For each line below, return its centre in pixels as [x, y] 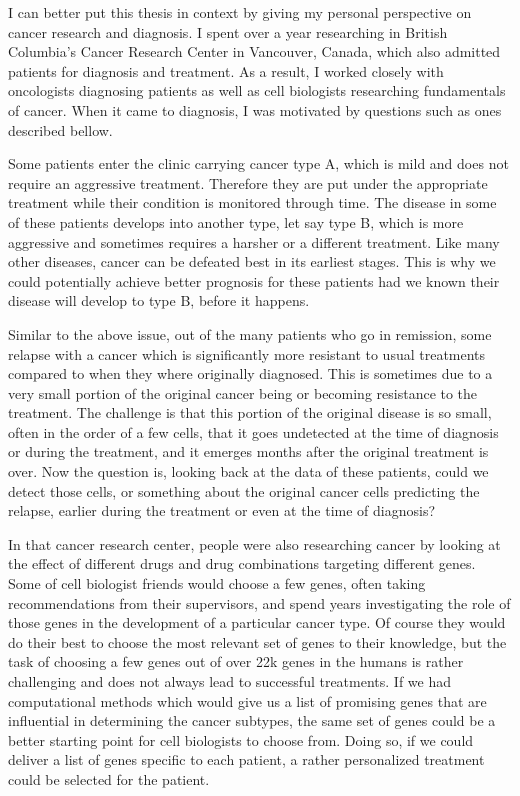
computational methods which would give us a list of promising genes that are [247, 700]
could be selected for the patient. [109, 778]
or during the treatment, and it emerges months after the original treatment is [248, 451]
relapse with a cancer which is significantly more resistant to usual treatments [247, 353]
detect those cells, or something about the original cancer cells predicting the [244, 490]
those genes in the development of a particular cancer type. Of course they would [257, 622]
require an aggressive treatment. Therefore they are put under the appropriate [248, 182]
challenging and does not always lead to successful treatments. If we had [230, 681]
